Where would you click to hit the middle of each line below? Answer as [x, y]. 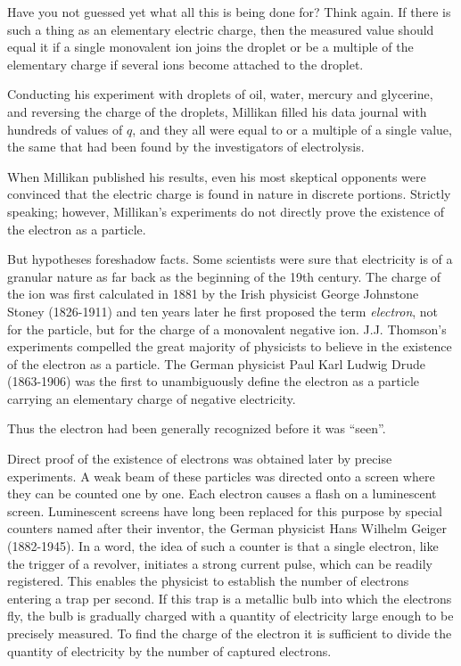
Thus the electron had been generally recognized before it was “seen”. [197, 428]
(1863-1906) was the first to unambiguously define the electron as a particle [214, 381]
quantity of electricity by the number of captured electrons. [169, 650]
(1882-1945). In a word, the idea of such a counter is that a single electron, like [223, 546]
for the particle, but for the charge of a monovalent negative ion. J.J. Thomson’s [227, 329]
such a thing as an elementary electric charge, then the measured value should [221, 29]
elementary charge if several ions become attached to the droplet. [185, 64]
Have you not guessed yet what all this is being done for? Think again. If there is [229, 12]
